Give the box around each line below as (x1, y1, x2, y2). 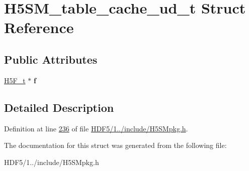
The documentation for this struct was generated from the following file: (4, 140, 227, 150)
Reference (4, 17, 74, 38)
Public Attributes (4, 51, 98, 67)
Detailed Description (4, 99, 114, 115)
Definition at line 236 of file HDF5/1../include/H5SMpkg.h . (4, 123, 188, 133)
